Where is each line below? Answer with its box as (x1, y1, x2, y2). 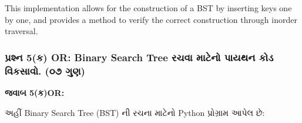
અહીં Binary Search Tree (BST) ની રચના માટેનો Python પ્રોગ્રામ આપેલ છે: (5, 106, 265, 118)
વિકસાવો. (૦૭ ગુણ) (5, 63, 85, 78)
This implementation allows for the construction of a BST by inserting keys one (5, 2, 292, 14)
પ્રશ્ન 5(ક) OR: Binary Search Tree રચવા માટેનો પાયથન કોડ (5, 49, 274, 64)
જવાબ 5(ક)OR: (5, 86, 65, 98)
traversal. (5, 25, 38, 37)
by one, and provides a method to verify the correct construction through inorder (5, 13, 297, 25)
